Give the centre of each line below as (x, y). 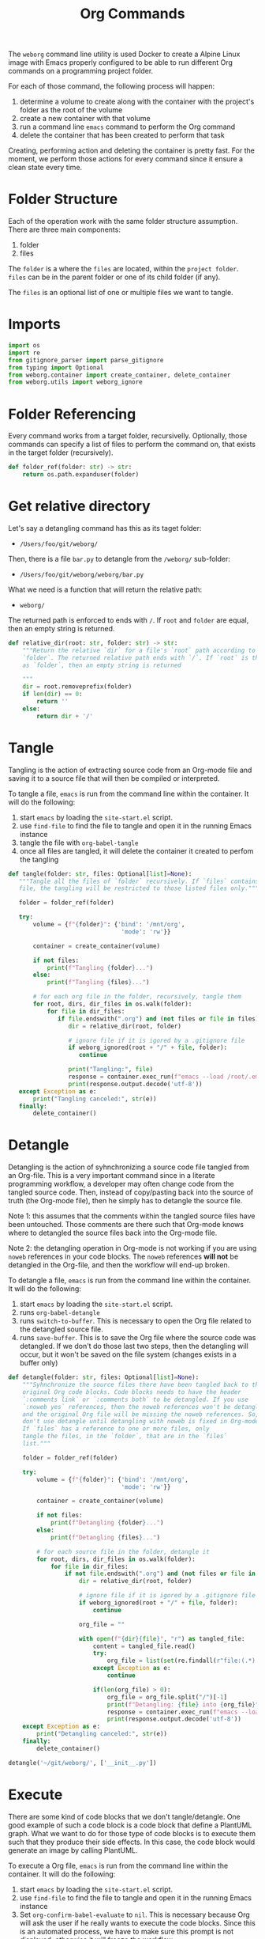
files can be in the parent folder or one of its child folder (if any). (114, 277)
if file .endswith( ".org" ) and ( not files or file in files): (160, 1019)
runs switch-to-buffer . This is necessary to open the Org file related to (135, 1321)
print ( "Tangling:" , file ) (111, 1070)
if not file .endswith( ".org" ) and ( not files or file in (160, 1574)
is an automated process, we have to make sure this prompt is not (127, 1931)
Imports (34, 324)
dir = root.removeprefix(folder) (77, 687)
